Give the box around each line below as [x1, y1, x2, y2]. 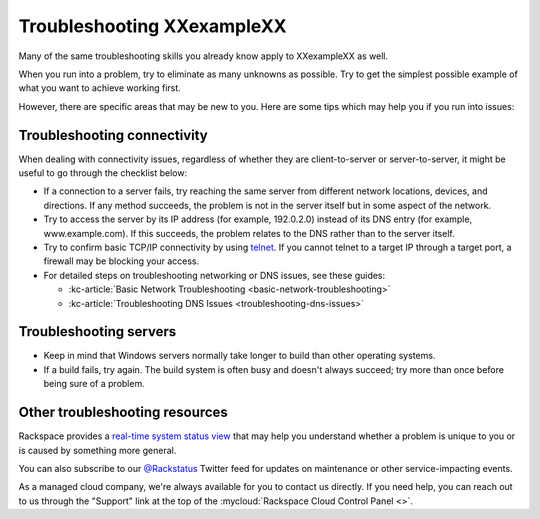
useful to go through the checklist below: [18, 167, 188, 179]
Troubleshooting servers [18, 323, 177, 340]
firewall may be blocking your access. [43, 255, 200, 267]
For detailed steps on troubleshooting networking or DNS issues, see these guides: [43, 269, 386, 281]
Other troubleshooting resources [18, 404, 229, 421]
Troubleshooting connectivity [18, 126, 209, 144]
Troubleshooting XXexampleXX [18, 15, 287, 37]
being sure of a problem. [43, 378, 145, 390]
